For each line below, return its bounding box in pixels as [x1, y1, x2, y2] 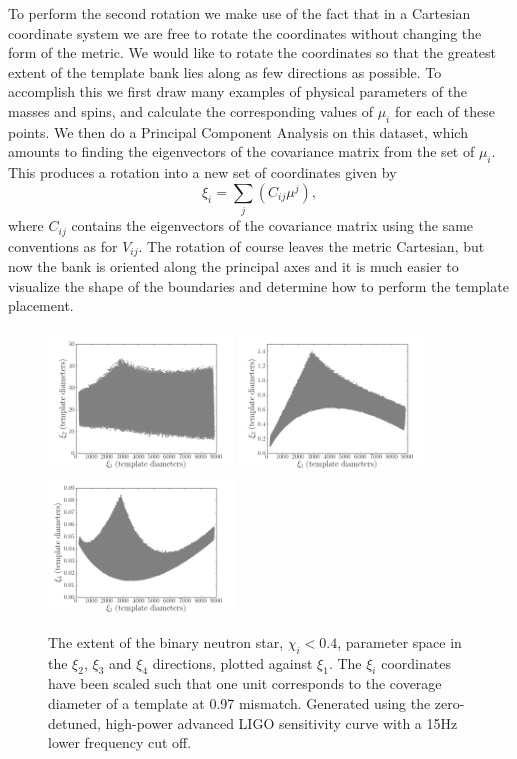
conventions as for [8, 235, 118, 256]
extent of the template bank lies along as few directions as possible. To [8, 61, 442, 82]
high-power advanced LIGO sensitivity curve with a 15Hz [105, 712, 458, 733]
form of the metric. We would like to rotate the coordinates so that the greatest [8, 42, 497, 63]
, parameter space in [337, 631, 462, 652]
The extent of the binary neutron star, [48, 631, 284, 652]
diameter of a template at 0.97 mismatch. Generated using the [48, 692, 431, 713]
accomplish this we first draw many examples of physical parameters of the [8, 81, 468, 102]
